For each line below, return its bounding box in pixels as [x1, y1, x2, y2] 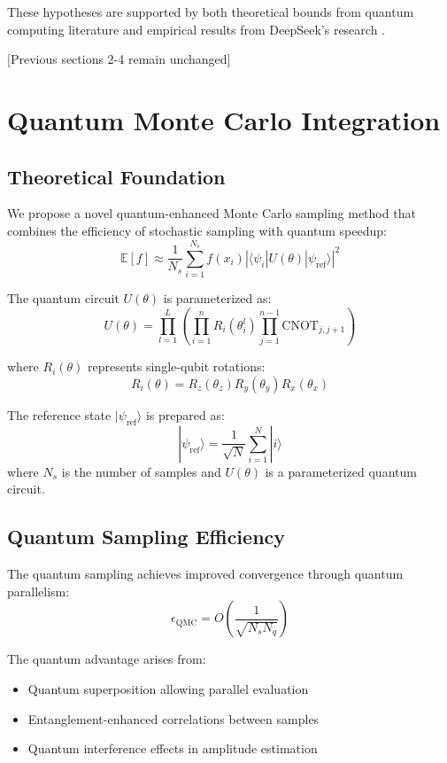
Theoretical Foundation [7, 162, 226, 190]
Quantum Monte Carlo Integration [7, 101, 441, 137]
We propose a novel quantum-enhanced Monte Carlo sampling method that [7, 204, 416, 222]
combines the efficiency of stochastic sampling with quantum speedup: [7, 221, 387, 239]
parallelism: [7, 581, 70, 600]
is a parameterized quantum [265, 462, 417, 480]
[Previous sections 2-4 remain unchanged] [7, 50, 231, 68]
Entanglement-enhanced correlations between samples [27, 709, 320, 728]
